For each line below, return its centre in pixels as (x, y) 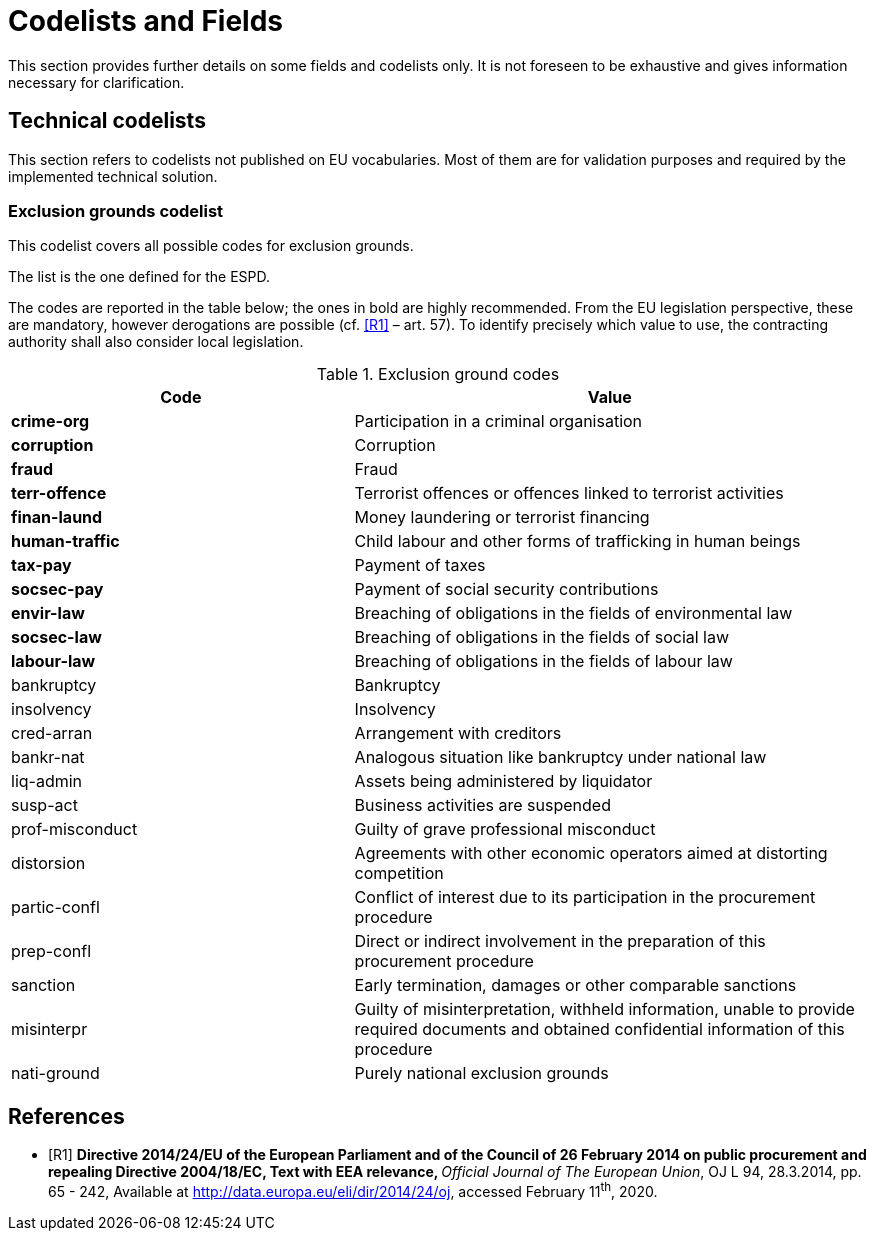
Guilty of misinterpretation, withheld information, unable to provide (604, 1009)
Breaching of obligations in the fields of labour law (543, 661)
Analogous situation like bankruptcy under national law (560, 757)
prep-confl (51, 951)
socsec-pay (57, 589)
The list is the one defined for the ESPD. (139, 277)
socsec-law (56, 637)
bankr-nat (48, 757)
